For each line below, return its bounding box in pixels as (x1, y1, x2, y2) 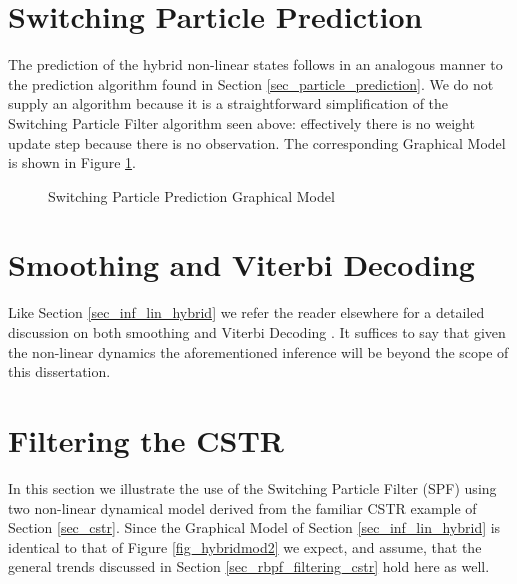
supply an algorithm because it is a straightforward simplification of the (8, 93, 449, 114)
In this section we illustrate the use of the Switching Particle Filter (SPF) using (8, 477, 497, 498)
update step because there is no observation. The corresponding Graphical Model (8, 132, 506, 153)
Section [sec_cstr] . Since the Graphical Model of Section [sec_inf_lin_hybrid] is (8, 517, 501, 538)
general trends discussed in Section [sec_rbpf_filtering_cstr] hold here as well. (8, 556, 490, 577)
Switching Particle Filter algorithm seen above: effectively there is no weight (8, 112, 475, 133)
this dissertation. (8, 361, 111, 382)
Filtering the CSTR (8, 419, 284, 460)
